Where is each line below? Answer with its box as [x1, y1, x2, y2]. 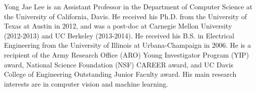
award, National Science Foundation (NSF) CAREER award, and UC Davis [4, 59, 234, 69]
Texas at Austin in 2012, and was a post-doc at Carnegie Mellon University [4, 21, 232, 31]
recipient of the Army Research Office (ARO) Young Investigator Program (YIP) [4, 49, 249, 60]
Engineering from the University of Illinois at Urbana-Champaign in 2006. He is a [4, 40, 251, 50]
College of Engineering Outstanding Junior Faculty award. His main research [4, 69, 237, 79]
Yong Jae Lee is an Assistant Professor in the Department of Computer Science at [4, 1, 253, 11]
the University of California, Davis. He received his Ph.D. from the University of [4, 11, 247, 21]
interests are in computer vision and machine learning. [4, 78, 168, 89]
